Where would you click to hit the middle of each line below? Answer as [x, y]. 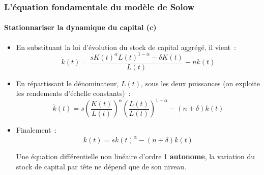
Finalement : [36, 130]
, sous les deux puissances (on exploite [200, 83]
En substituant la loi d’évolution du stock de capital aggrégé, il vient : [126, 47]
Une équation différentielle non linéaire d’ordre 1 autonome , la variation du [136, 156]
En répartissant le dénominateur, [67, 83]
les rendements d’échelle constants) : [73, 93]
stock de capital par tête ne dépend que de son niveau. [101, 166]
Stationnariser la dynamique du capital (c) [80, 27]
